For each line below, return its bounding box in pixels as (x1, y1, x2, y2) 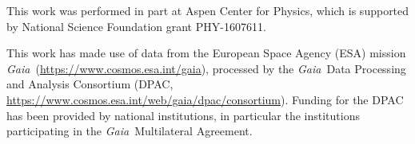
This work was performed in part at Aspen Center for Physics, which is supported (6, 2, 409, 18)
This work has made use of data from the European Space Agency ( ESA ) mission (6, 45, 406, 61)
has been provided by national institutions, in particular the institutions (6, 107, 360, 123)
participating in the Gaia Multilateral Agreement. (6, 123, 253, 139)
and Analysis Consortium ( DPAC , (6, 76, 174, 92)
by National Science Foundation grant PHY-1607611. (6, 18, 266, 34)
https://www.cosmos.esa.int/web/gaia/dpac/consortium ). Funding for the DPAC (6, 91, 404, 107)
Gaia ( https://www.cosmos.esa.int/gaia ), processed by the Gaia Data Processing (6, 60, 406, 76)
